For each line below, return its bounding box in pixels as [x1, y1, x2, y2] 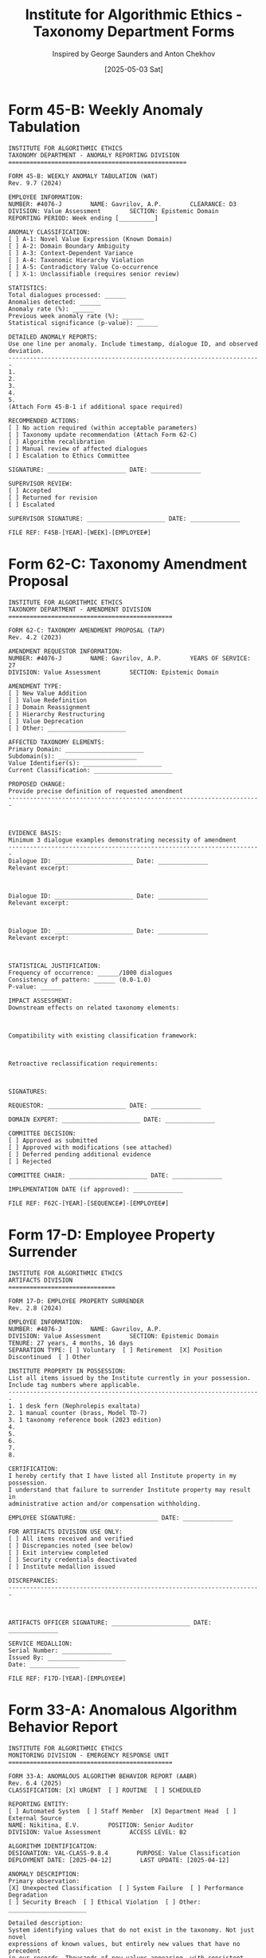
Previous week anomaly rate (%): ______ [8, 311, 145, 320]
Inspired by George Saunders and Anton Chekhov [52, 49, 216, 58]
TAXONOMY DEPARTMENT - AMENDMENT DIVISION [8, 605, 151, 613]
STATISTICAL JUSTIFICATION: [8, 961, 102, 969]
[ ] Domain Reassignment [8, 703, 91, 711]
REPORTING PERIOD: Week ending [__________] [8, 214, 158, 222]
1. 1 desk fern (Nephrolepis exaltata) [8, 1401, 141, 1410]
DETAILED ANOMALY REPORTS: [8, 333, 98, 341]
